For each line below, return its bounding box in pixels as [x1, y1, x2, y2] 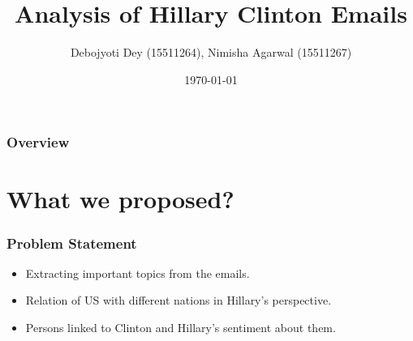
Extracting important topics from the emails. [25, 264, 250, 281]
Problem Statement [6, 232, 137, 253]
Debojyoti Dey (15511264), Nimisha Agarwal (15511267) [70, 44, 352, 61]
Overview [6, 132, 70, 152]
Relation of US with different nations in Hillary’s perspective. [25, 292, 332, 309]
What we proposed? [6, 182, 234, 215]
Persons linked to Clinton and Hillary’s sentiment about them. [25, 319, 336, 336]
